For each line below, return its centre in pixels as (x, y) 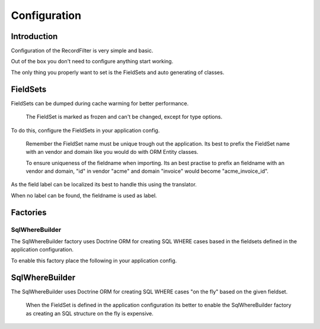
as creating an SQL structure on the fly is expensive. (90, 313)
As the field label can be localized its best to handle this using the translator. (104, 185)
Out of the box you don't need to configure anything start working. (92, 62)
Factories (29, 212)
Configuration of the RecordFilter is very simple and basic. (82, 51)
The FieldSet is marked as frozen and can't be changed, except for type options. (124, 117)
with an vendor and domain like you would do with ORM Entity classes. (112, 152)
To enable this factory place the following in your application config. (94, 260)
